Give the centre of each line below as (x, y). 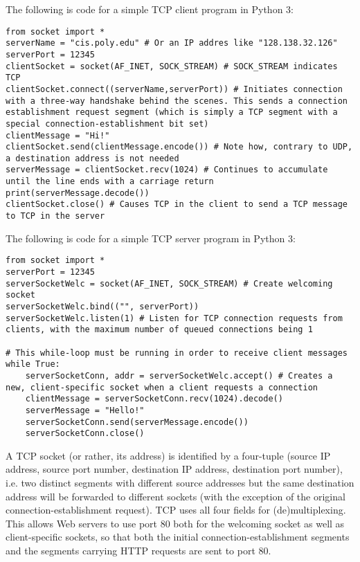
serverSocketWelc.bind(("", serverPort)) (102, 306)
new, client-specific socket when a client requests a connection (162, 387)
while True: (33, 364)
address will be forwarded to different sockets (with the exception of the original (175, 496)
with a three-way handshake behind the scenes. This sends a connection (177, 101)
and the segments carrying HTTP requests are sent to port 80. (138, 550)
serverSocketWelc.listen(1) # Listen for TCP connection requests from (174, 318)
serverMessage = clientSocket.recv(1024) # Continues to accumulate (167, 170)
